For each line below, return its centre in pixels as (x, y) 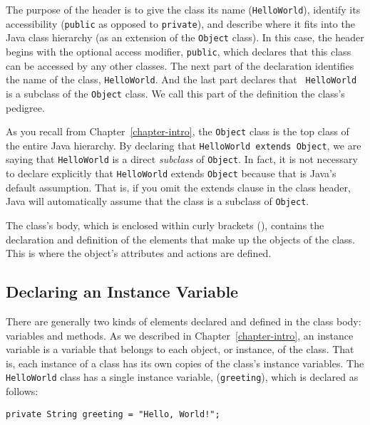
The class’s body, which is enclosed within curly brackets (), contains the (165, 225)
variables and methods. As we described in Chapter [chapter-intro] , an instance (180, 335)
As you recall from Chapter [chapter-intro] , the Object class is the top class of (178, 131)
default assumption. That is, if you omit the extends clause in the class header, (178, 187)
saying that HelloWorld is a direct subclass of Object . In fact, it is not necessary (182, 159)
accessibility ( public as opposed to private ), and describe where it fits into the (180, 23)
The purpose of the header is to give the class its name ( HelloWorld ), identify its (183, 9)
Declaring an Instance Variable (122, 292)
